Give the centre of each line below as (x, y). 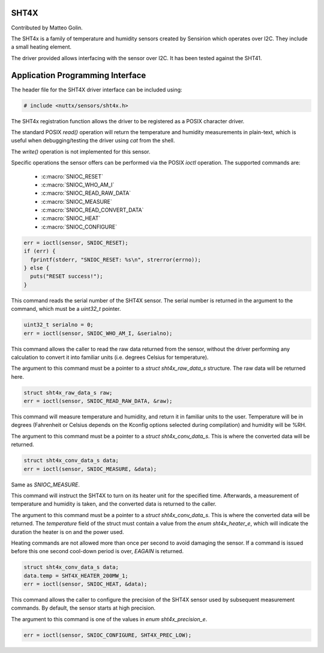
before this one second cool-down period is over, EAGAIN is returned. (97, 551)
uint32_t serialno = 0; (59, 325)
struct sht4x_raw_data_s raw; (68, 393)
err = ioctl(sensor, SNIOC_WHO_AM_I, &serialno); (98, 333)
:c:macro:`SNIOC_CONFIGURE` (79, 227)
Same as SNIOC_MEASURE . (46, 485)
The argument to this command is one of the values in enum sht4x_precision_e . (109, 619)
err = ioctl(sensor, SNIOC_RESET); (76, 243)
